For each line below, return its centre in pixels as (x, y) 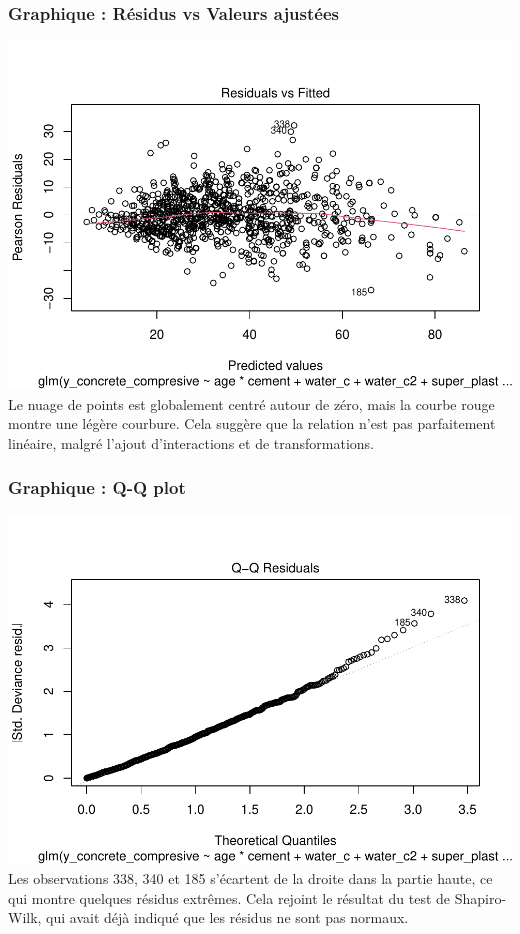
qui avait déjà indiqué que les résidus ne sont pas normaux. (227, 917)
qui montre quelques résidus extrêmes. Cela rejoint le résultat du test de (229, 897)
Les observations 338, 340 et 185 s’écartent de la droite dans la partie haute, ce (250, 878)
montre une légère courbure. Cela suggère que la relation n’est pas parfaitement (252, 423)
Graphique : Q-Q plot (97, 487)
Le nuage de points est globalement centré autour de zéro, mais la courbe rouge (251, 403)
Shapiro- (480, 897)
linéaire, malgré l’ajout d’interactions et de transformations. (191, 442)
